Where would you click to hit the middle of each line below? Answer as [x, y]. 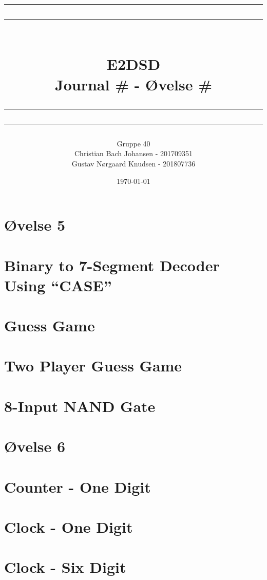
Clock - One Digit [69, 526]
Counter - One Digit [78, 486]
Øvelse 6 [35, 446]
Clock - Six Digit [65, 567]
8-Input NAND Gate [80, 406]
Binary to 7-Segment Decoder [112, 265]
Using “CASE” [58, 285]
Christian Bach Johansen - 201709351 [133, 153]
